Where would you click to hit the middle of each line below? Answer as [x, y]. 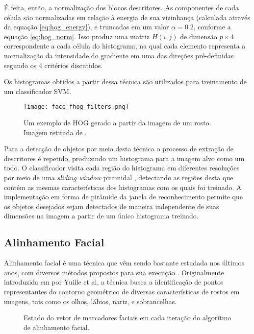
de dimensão [199, 36]
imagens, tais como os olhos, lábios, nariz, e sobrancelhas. [90, 301]
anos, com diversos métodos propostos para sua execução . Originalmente [114, 272]
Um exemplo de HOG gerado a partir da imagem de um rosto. [117, 122]
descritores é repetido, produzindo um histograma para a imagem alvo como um [124, 158]
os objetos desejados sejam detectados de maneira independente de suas [112, 206]
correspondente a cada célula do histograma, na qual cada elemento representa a [125, 46]
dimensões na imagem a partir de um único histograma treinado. [101, 216]
